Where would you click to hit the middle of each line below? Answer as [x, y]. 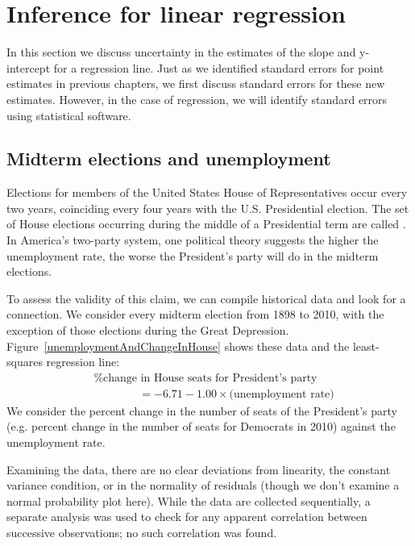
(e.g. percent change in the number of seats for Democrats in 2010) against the [201, 426]
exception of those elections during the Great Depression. [148, 330]
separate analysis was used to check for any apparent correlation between [187, 517]
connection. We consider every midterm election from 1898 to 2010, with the [195, 314]
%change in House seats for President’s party [205, 378]
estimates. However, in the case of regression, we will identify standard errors [197, 99]
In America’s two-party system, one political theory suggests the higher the [193, 240]
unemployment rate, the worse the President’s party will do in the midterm [193, 255]
